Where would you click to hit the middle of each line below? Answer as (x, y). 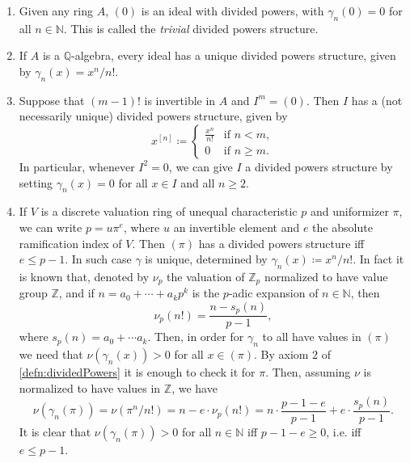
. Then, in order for (196, 337)
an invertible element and (237, 227)
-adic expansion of (273, 293)
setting (36, 182)
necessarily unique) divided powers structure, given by (153, 116)
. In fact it (378, 259)
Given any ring (56, 11)
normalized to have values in (90, 387)
